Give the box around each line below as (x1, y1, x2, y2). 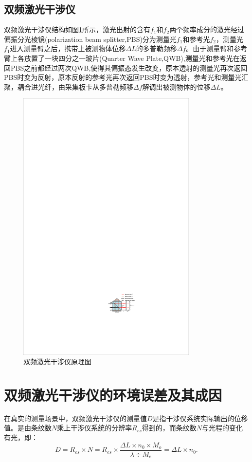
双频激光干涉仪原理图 (23, 356, 91, 367)
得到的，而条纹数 (142, 423, 197, 433)
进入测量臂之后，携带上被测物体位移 (10, 43, 126, 54)
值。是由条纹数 (4, 423, 52, 433)
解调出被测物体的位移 (142, 81, 211, 92)
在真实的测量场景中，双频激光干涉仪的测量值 (4, 413, 147, 423)
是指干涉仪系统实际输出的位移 (152, 413, 248, 423)
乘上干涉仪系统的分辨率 (57, 423, 132, 433)
